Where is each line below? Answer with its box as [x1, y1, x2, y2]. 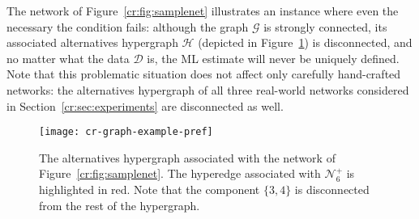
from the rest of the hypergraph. [39, 196, 200, 213]
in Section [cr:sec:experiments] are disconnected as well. [6, 97, 284, 114]
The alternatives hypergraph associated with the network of [39, 149, 336, 166]
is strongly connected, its [263, 18, 387, 35]
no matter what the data [6, 49, 130, 66]
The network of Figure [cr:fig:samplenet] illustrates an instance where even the [6, 2, 399, 19]
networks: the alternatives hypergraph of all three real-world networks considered [6, 81, 409, 98]
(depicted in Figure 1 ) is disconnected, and [198, 34, 413, 51]
